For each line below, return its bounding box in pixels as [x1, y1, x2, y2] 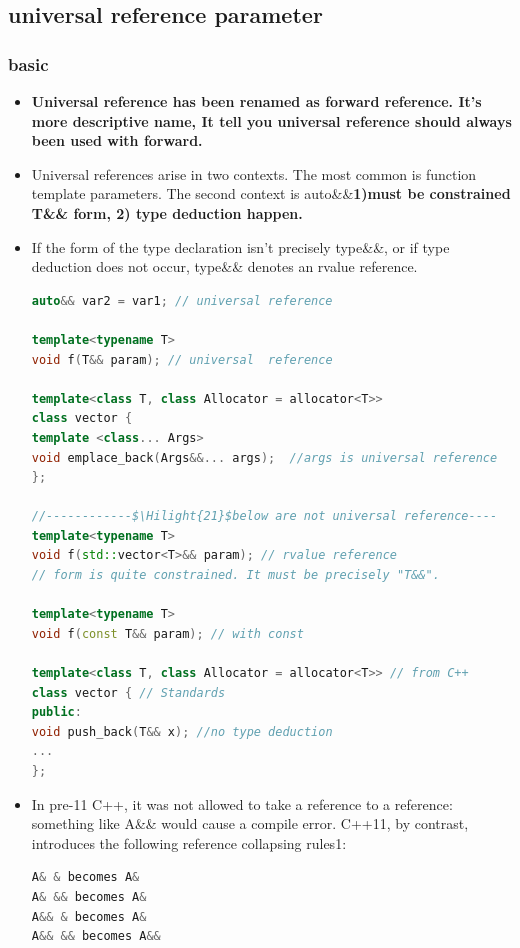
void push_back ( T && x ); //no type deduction [31, 724, 333, 739]
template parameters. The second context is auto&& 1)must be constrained [31, 183, 511, 204]
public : [31, 705, 82, 720]
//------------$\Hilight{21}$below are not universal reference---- [31, 509, 498, 524]
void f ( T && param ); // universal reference [31, 352, 333, 367]
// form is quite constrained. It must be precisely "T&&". [31, 568, 440, 583]
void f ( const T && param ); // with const [31, 626, 304, 641]
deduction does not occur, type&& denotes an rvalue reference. [31, 256, 418, 277]
